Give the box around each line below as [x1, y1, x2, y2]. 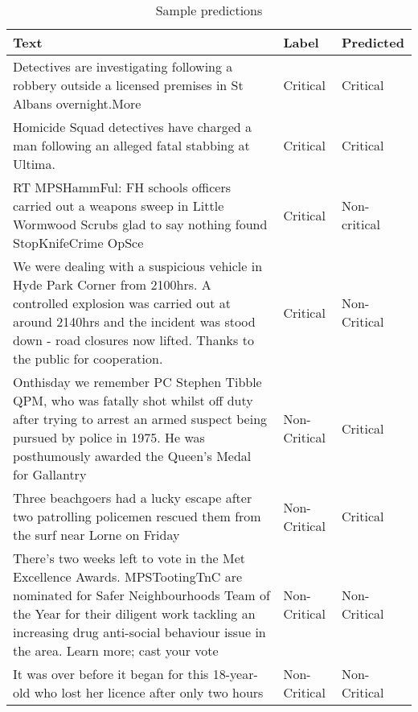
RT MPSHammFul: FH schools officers [13, 178, 231, 196]
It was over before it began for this [13, 665, 209, 683]
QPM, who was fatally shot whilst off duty [13, 391, 253, 410]
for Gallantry [13, 465, 87, 484]
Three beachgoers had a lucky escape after [13, 488, 252, 507]
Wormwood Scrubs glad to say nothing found [13, 215, 268, 233]
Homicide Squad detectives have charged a [13, 117, 252, 136]
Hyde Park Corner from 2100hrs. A [13, 275, 211, 294]
